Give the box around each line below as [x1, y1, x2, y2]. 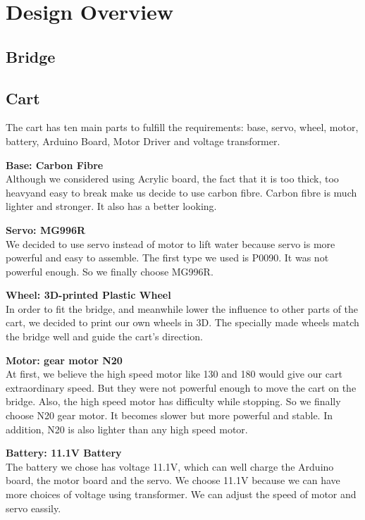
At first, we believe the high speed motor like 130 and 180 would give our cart [6, 366, 342, 381]
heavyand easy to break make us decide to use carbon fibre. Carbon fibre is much [6, 185, 357, 199]
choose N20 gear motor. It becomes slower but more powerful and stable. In [6, 408, 333, 423]
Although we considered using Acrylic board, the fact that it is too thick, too [6, 171, 339, 186]
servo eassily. [6, 500, 61, 515]
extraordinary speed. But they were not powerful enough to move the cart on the [6, 380, 357, 395]
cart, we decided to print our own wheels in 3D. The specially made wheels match [6, 315, 359, 330]
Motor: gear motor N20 [6, 352, 123, 367]
